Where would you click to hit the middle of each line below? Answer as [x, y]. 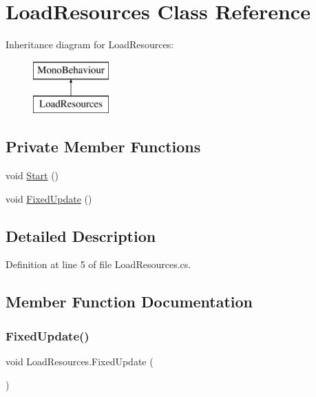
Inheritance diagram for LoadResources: [90, 44]
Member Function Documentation [129, 302]
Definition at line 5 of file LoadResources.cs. [98, 264]
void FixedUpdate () [49, 198]
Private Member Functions [103, 146]
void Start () [32, 175]
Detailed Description [81, 235]
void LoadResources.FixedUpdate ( [80, 362]
